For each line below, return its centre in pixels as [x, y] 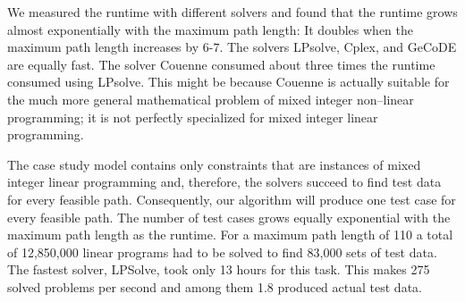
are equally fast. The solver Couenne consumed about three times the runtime [221, 64]
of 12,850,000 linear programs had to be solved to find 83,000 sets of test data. [222, 252]
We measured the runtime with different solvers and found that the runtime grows [232, 12]
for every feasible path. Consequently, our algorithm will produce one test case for [232, 199]
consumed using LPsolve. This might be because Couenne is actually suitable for [228, 82]
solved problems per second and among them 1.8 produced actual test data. [215, 286]
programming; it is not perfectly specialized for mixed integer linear [193, 117]
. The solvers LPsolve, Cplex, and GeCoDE [338, 47]
